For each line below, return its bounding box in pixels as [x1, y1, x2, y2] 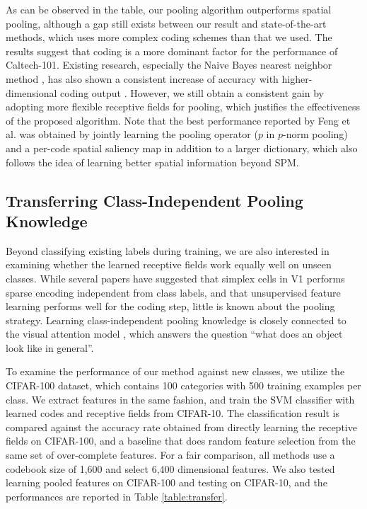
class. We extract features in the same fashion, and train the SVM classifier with [6, 391, 355, 406]
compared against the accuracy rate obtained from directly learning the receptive [6, 419, 357, 434]
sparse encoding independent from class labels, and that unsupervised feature [6, 285, 341, 299]
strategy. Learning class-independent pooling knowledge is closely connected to [6, 312, 346, 327]
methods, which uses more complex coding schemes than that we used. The [6, 30, 332, 45]
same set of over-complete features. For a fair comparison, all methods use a [6, 447, 335, 462]
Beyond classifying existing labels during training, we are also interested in [6, 243, 330, 258]
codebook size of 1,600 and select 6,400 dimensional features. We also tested [6, 461, 335, 476]
